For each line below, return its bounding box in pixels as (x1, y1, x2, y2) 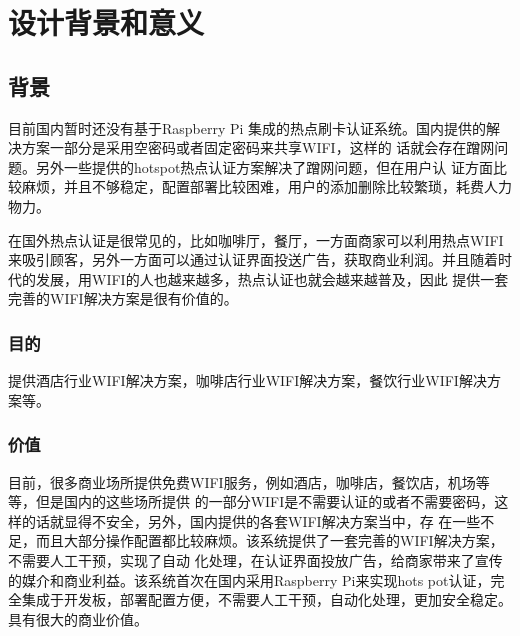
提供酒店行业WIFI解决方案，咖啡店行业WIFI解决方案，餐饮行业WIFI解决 (8, 370, 487, 391)
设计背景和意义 (8, 2, 205, 43)
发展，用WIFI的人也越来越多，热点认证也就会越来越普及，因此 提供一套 (35, 268, 509, 289)
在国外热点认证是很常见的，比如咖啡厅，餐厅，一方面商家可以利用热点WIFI (8, 229, 504, 250)
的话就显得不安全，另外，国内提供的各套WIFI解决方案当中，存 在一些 (21, 510, 481, 531)
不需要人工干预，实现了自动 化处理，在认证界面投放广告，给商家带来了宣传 (8, 549, 503, 570)
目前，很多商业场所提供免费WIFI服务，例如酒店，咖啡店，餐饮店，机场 (8, 471, 476, 492)
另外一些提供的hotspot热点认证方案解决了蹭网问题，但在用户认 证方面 (35, 156, 494, 177)
